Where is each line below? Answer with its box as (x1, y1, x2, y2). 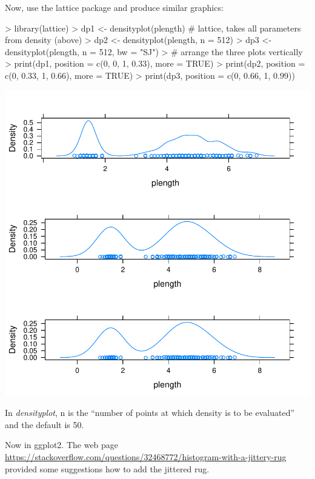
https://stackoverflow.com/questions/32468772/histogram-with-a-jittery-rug (5, 450, 287, 463)
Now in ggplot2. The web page (5, 438, 119, 451)
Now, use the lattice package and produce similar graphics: (5, 1, 224, 13)
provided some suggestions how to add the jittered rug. (5, 462, 210, 475)
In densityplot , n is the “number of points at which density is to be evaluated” (5, 406, 295, 419)
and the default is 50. (5, 418, 84, 430)
